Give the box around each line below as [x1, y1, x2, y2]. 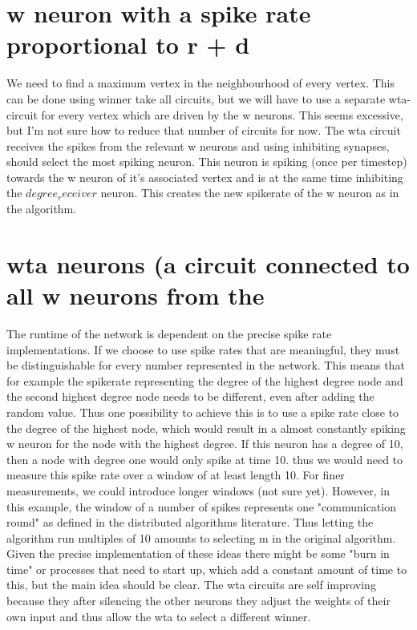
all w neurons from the [6, 279, 265, 312]
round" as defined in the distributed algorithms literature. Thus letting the [6, 514, 374, 531]
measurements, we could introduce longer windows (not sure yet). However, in [6, 482, 391, 499]
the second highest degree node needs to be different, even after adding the [6, 388, 374, 405]
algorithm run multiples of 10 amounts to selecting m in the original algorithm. [6, 529, 396, 546]
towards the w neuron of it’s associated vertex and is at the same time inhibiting [6, 168, 403, 185]
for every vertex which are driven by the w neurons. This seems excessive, [41, 106, 403, 123]
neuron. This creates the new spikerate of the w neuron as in [100, 184, 399, 201]
